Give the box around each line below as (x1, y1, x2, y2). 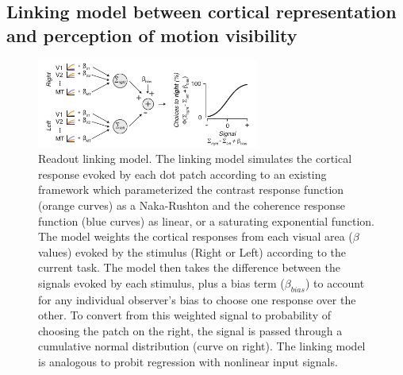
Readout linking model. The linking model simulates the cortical (38, 150, 352, 167)
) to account (305, 274, 365, 291)
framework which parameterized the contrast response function (38, 181, 344, 198)
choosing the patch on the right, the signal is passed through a (38, 322, 343, 338)
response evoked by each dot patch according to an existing (38, 165, 327, 182)
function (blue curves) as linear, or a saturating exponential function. (38, 212, 374, 229)
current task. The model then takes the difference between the (38, 259, 340, 276)
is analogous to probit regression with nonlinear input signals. (38, 354, 338, 370)
